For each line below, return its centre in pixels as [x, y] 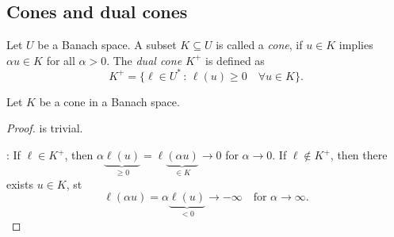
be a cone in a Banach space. [109, 101]
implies [356, 45]
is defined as [235, 60]
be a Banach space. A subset [107, 45]
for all [61, 60]
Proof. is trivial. [45, 128]
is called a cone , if [259, 45]
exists [20, 183]
